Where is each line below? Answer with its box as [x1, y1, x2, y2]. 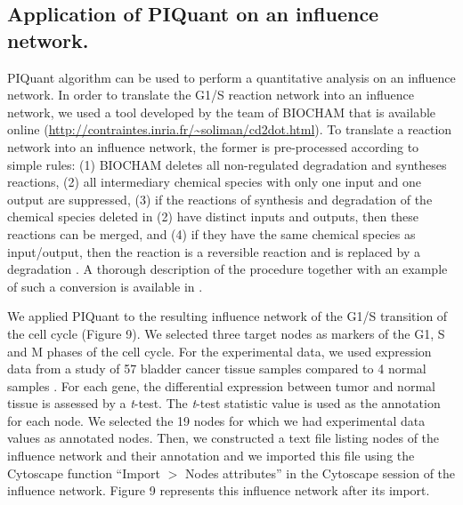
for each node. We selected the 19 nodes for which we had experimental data [7, 411, 426, 429]
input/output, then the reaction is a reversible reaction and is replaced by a [7, 242, 421, 261]
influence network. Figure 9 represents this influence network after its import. [7, 481, 430, 500]
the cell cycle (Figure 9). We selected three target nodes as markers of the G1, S [7, 324, 445, 342]
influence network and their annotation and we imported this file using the [7, 446, 415, 465]
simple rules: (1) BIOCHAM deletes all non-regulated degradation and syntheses [7, 155, 447, 173]
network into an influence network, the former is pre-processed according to [7, 137, 419, 156]
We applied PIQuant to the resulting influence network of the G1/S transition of [7, 307, 448, 325]
